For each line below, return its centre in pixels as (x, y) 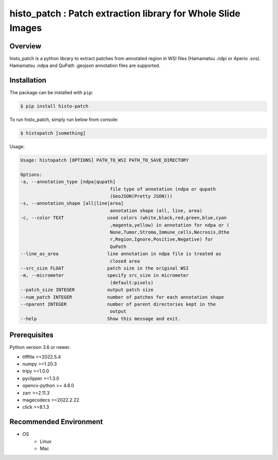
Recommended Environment (56, 422)
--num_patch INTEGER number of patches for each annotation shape (122, 297)
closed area (125, 261)
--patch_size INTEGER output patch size (87, 290)
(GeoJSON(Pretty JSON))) (141, 196)
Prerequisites (31, 335)
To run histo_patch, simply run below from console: (64, 120)
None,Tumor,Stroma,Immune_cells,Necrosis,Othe (170, 232)
